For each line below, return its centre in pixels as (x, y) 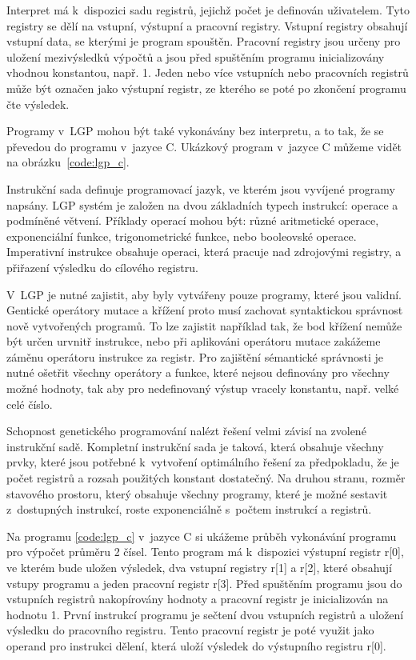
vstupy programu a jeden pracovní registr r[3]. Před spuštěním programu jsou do (204, 583)
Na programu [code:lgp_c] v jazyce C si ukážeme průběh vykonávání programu (202, 536)
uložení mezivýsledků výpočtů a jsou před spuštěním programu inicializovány (196, 56)
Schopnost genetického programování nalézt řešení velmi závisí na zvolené (186, 431)
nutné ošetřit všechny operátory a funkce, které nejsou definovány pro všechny (198, 372)
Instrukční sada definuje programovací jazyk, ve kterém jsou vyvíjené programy (201, 188)
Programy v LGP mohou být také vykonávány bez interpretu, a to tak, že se (195, 131)
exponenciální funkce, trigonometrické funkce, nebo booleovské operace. (182, 236)
